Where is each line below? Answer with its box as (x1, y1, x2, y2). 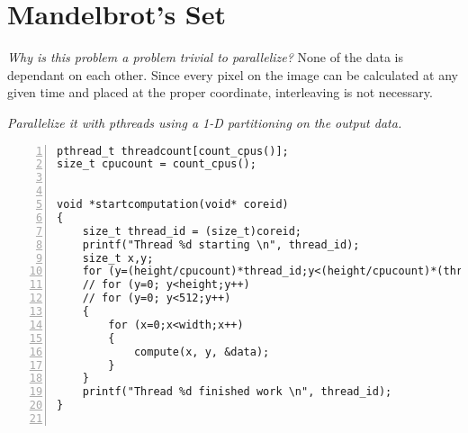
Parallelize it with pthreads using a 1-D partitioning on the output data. (7, 113, 402, 131)
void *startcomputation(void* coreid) (57, 198, 289, 211)
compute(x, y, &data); (133, 345, 270, 358)
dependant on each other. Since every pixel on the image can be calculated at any (7, 65, 458, 84)
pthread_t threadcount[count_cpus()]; (57, 144, 289, 158)
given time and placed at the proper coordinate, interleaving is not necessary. (7, 83, 433, 102)
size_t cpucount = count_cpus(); (57, 158, 256, 171)
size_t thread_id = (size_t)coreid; (82, 224, 302, 238)
